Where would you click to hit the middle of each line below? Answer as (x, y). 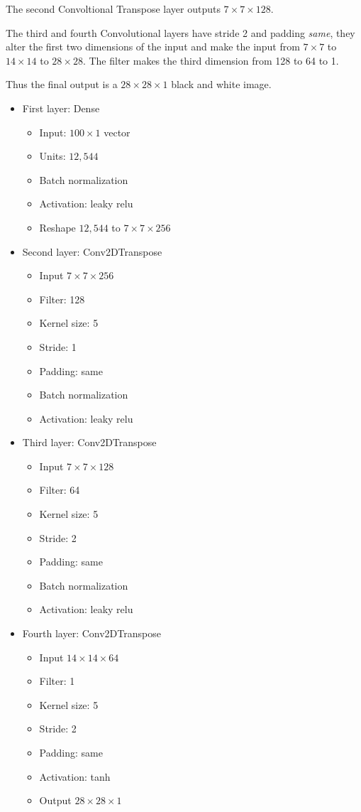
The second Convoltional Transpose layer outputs (113, 9)
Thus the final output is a (62, 84)
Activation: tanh (75, 776)
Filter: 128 (62, 299)
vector (117, 132)
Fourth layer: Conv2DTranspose (91, 633)
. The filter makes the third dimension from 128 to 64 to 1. (211, 60)
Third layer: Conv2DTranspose (89, 442)
